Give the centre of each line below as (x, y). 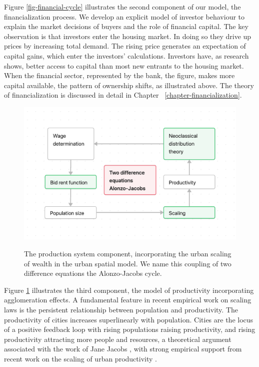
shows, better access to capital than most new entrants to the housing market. (124, 65)
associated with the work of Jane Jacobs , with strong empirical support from (123, 349)
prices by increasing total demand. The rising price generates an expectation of (125, 46)
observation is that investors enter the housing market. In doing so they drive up (128, 36)
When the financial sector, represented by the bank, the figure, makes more (119, 75)
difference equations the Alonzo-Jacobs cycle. (93, 273)
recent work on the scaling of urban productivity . (80, 358)
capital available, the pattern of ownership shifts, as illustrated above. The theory (129, 85)
